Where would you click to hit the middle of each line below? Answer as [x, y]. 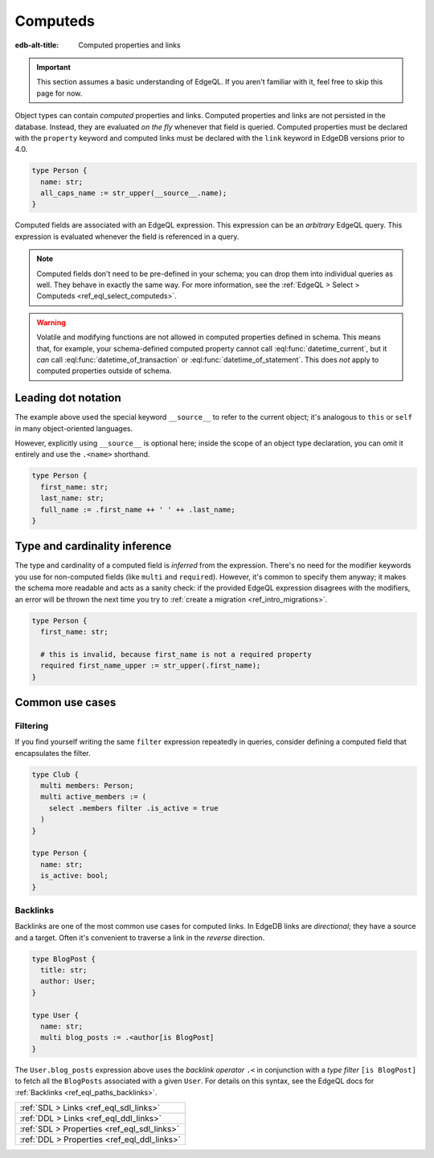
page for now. [59, 93]
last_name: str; [72, 498]
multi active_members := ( [94, 797]
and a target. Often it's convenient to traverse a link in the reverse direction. [140, 938]
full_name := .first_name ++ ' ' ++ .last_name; [138, 509]
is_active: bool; [74, 876]
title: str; [64, 970]
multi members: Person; [87, 786]
